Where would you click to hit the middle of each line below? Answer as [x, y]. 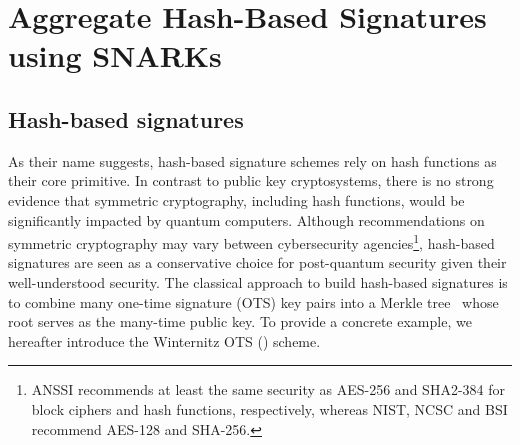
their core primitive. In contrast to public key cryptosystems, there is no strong [251, 180]
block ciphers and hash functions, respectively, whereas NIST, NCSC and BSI [269, 408]
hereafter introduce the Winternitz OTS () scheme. [164, 340]
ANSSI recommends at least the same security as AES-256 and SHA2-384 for [268, 389]
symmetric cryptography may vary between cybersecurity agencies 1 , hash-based [251, 241]
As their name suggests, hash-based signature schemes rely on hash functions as [252, 160]
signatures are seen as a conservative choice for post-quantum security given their [257, 262]
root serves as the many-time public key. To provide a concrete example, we [240, 321]
